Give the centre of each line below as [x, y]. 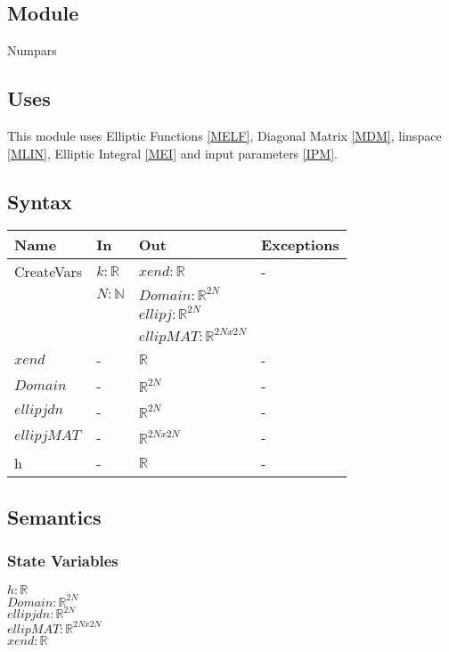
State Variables [63, 561]
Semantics [54, 516]
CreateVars [49, 272]
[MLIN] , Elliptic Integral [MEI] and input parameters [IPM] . [172, 153]
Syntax [40, 201]
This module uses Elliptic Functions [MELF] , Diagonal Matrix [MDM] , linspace [224, 135]
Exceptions [300, 245]
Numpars [32, 50]
